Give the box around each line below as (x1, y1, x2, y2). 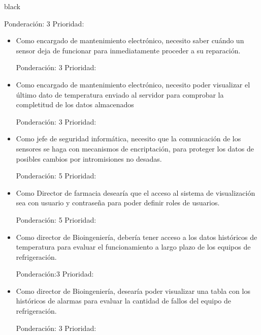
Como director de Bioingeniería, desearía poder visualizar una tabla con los (16, 285, 250, 296)
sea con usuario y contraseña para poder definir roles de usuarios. (16, 197, 220, 208)
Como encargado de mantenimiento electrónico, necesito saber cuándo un (16, 35, 244, 46)
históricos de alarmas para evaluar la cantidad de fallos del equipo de (16, 295, 231, 306)
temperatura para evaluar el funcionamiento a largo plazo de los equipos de (16, 241, 251, 252)
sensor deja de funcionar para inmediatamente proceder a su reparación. (16, 45, 241, 55)
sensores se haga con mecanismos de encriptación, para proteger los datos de (16, 143, 254, 154)
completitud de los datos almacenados (16, 99, 134, 110)
